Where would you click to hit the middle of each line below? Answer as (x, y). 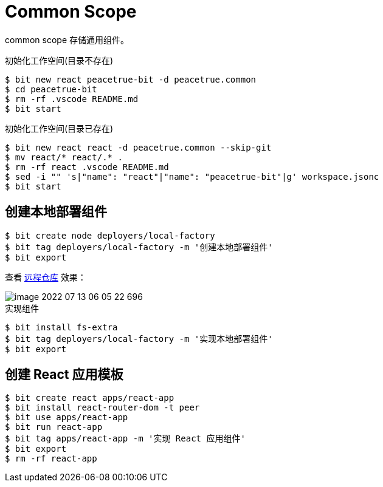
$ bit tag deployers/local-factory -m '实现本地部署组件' (139, 339)
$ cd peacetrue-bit (51, 89)
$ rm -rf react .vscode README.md (87, 167)
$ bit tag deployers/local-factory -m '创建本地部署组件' (139, 247)
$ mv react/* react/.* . (64, 157)
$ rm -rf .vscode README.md (72, 99)
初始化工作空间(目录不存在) (59, 60)
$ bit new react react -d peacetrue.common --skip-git (138, 147)
